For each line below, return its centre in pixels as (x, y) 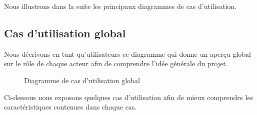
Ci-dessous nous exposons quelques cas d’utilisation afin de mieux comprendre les (129, 97)
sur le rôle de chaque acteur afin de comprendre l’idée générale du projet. (116, 63)
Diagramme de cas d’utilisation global (82, 80)
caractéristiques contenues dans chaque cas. (70, 107)
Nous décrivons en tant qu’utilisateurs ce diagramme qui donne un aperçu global (127, 54)
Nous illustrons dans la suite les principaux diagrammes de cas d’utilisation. (120, 6)
